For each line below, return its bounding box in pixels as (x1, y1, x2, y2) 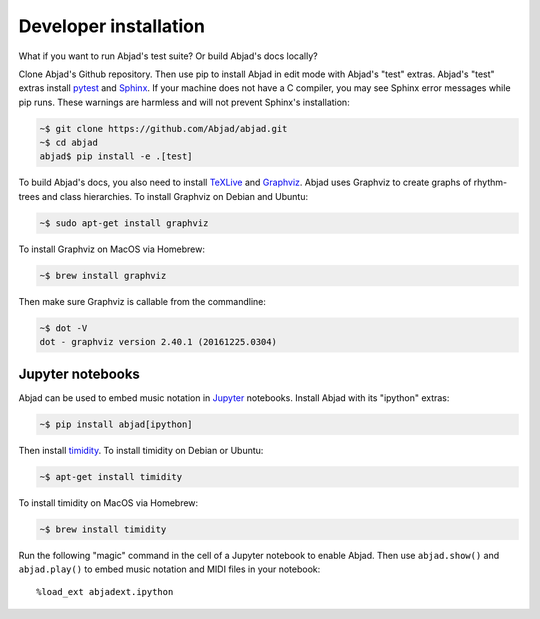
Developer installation (18, 15, 205, 37)
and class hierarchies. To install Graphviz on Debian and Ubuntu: (41, 190, 309, 202)
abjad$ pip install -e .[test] (39, 151, 194, 162)
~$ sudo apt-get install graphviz (39, 217, 209, 229)
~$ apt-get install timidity (39, 471, 183, 482)
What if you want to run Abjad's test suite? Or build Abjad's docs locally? (18, 50, 319, 62)
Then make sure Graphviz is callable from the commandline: (18, 295, 267, 307)
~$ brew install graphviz (39, 270, 167, 281)
